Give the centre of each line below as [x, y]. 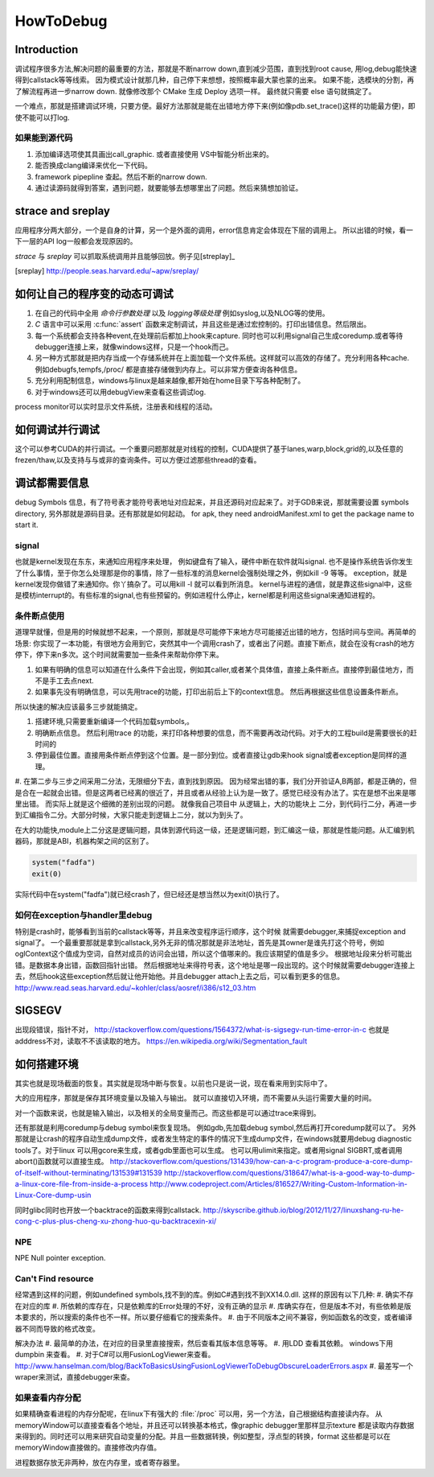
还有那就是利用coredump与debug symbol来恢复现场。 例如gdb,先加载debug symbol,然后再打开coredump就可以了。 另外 [216, 1127]
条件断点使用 [40, 616]
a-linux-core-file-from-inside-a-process [82, 1183]
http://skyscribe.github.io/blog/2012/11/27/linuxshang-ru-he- [303, 1210]
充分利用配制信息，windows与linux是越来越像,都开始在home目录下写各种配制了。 [170, 381]
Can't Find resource [54, 1278]
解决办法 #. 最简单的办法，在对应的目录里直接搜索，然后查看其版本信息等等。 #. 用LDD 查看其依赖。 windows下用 [204, 1343]
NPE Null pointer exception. [60, 1258]
